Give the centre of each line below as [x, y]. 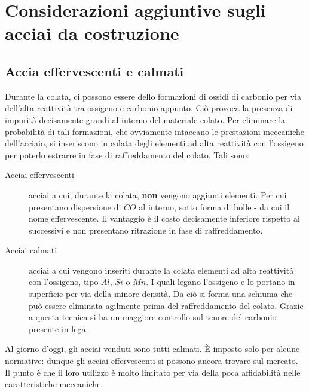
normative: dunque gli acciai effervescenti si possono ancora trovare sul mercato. [152, 361]
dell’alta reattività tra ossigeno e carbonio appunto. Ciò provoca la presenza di [149, 108]
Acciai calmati [31, 250]
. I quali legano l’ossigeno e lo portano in [221, 282]
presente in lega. [59, 328]
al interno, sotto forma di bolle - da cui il [214, 206]
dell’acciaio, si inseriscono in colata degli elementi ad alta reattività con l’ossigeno [154, 143]
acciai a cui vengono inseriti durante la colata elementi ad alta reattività [161, 270]
